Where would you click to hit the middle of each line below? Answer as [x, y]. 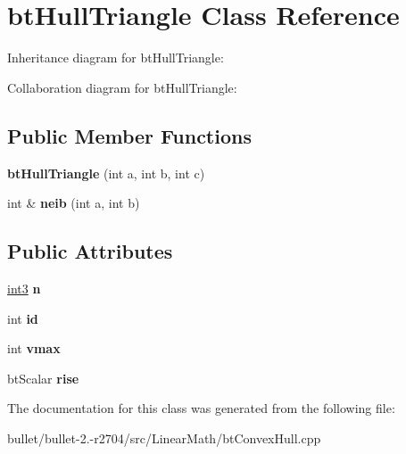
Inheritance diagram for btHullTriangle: [116, 58]
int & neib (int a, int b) [74, 203]
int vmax [34, 348]
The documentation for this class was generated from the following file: [201, 408]
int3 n [24, 288]
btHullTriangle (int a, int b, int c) [106, 173]
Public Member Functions [129, 135]
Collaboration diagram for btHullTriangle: [122, 87]
